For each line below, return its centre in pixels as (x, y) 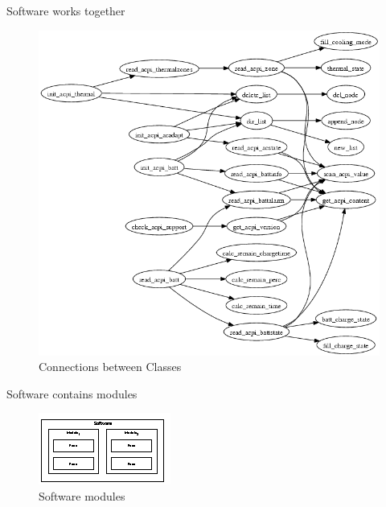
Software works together (66, 10)
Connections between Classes (110, 367)
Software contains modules (72, 393)
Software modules (82, 495)
